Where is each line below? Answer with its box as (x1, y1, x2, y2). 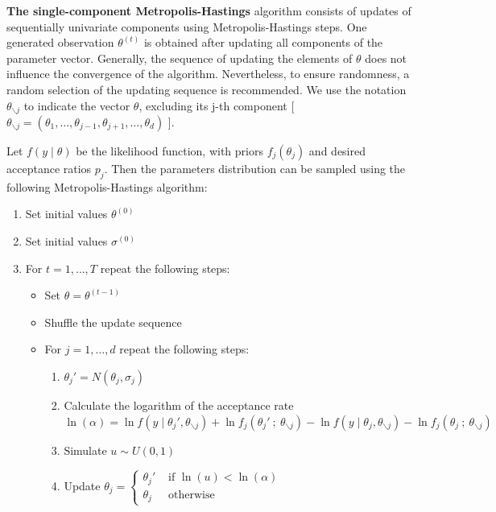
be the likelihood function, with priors (76, 142, 263, 159)
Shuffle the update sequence (44, 313, 182, 330)
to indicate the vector (23, 97, 130, 114)
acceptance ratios (6, 160, 92, 177)
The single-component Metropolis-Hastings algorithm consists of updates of (6, 2, 411, 19)
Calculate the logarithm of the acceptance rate (64, 396, 294, 413)
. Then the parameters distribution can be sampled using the (104, 160, 406, 177)
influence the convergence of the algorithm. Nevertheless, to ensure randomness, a (6, 65, 410, 82)
